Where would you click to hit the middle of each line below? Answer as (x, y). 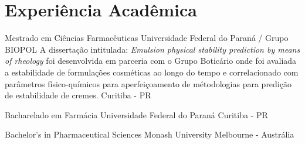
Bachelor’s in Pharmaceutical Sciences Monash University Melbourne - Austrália (150, 134)
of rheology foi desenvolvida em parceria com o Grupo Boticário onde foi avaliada (151, 61)
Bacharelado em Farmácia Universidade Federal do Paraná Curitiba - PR (136, 114)
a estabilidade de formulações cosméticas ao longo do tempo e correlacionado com (152, 72)
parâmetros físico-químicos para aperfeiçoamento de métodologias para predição (148, 83)
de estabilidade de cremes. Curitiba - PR (78, 95)
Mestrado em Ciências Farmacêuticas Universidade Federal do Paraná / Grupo (147, 38)
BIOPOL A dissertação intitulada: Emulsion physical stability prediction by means (152, 49)
